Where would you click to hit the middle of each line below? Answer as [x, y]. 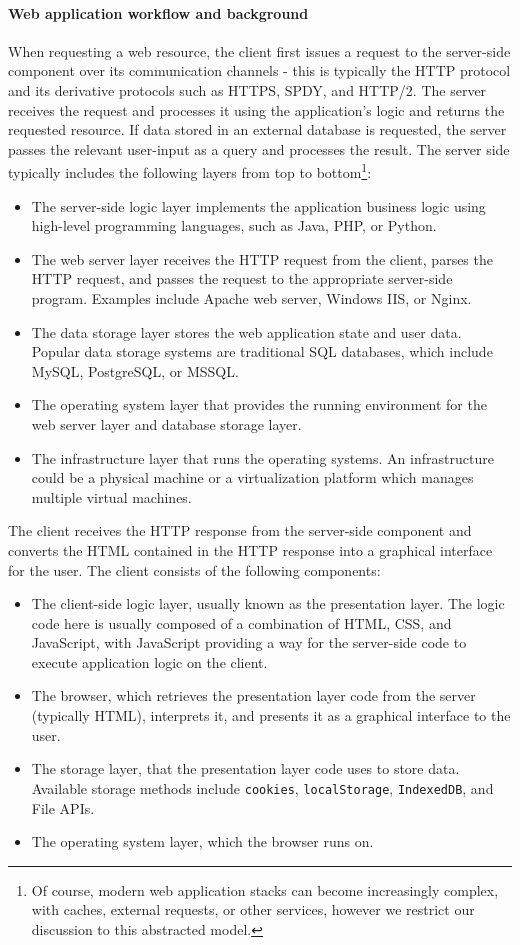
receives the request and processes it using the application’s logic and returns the [256, 109]
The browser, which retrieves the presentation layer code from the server [253, 695]
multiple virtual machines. [111, 496]
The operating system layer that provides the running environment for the [259, 404]
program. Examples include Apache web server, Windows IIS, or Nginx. [251, 297]
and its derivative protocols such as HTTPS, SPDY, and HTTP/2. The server [247, 89]
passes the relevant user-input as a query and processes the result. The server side [259, 148]
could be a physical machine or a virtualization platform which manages [252, 477]
